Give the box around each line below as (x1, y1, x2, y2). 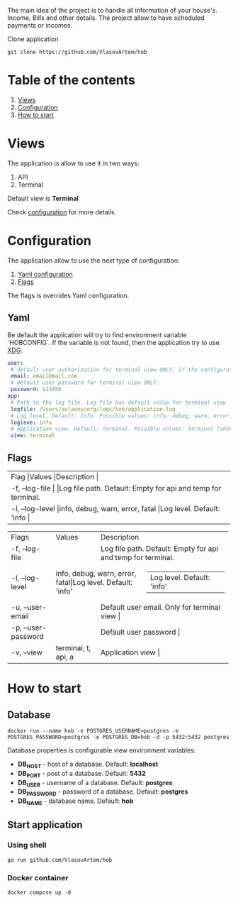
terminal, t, (55, 642, 91, 652)
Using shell (7, 841, 47, 850)
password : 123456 (10, 386, 62, 393)
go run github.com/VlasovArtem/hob (7, 856, 113, 863)
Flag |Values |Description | (11, 471, 99, 481)
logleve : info (10, 419, 52, 426)
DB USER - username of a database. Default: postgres (17, 778, 173, 789)
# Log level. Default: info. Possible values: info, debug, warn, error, (10, 412, 233, 420)
